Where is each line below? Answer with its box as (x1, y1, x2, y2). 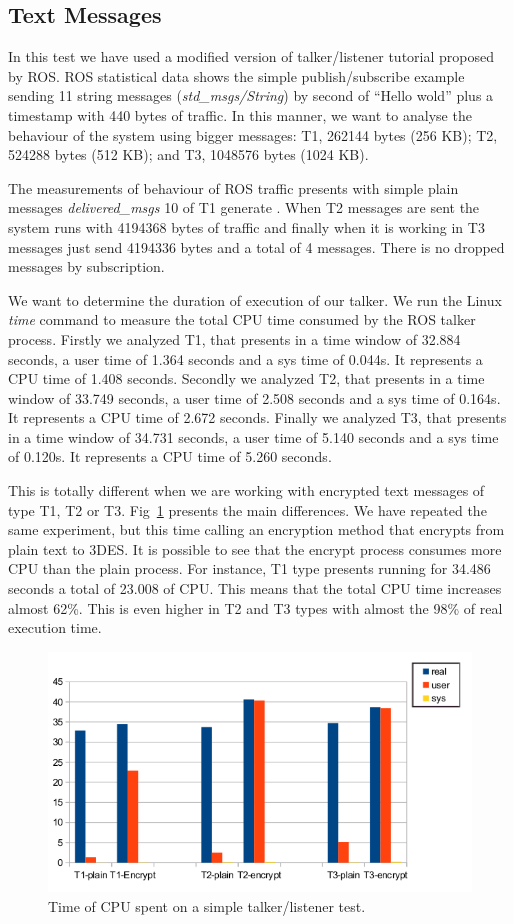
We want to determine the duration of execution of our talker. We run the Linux (8, 289, 502, 310)
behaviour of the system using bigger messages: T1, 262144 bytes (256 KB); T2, (8, 124, 498, 145)
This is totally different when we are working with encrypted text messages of (8, 480, 485, 501)
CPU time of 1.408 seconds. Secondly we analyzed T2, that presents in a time (8, 368, 485, 389)
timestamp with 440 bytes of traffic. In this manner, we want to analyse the (8, 104, 472, 125)
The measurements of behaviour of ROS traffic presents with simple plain (8, 177, 459, 198)
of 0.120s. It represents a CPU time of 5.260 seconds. (8, 446, 332, 467)
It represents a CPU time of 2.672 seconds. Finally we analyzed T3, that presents (8, 407, 507, 428)
